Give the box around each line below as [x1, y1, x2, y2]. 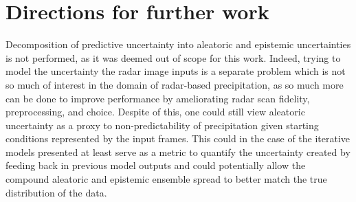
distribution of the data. [5, 185, 107, 199]
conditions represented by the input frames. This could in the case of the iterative [5, 131, 351, 146]
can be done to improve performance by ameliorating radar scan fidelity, [5, 91, 310, 105]
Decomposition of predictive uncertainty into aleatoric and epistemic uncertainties [5, 37, 351, 52]
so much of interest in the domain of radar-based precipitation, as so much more [5, 77, 344, 91]
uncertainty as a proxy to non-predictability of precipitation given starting [5, 117, 319, 132]
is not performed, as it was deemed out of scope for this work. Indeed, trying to [5, 50, 341, 65]
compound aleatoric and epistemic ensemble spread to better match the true [5, 172, 327, 186]
